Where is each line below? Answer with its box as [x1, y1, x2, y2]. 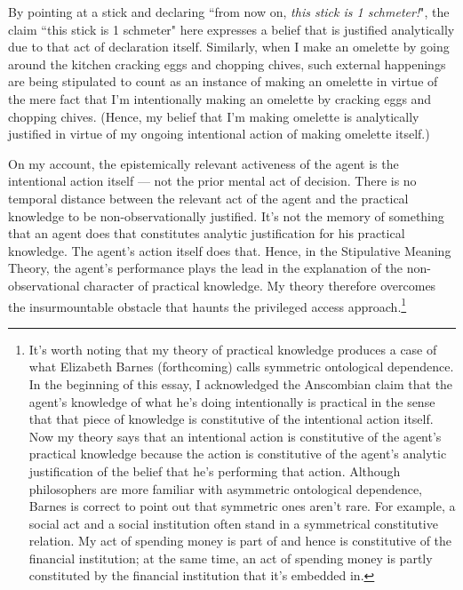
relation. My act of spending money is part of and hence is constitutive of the [28, 531, 452, 550]
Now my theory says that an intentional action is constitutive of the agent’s [28, 427, 442, 445]
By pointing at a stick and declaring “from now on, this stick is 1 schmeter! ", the [8, 3, 450, 20]
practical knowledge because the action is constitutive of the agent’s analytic [28, 444, 447, 463]
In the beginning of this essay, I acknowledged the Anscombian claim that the [28, 374, 453, 393]
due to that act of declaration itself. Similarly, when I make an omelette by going [8, 37, 450, 56]
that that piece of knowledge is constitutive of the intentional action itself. [28, 410, 434, 428]
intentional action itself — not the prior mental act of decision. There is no [8, 171, 417, 190]
